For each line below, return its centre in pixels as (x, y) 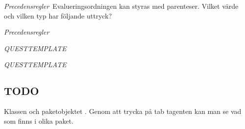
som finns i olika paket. (39, 120)
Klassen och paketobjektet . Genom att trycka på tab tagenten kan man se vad (123, 111)
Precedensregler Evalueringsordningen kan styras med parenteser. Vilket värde (121, 6)
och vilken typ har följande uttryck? (58, 15)
